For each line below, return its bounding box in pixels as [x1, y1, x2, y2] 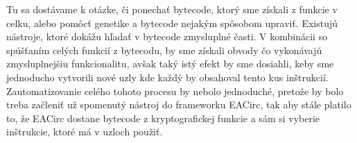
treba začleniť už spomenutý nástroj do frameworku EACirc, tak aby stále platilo [6, 97, 351, 112]
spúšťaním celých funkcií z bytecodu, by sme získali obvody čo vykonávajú [6, 42, 322, 57]
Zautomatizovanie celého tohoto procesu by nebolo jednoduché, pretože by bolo [6, 83, 344, 98]
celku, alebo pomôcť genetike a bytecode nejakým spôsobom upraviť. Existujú [6, 15, 338, 30]
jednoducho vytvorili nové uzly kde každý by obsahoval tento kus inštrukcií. [6, 69, 329, 84]
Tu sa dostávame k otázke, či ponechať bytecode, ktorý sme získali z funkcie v [6, 2, 338, 16]
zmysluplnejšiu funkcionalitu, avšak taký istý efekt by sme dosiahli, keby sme [6, 56, 334, 71]
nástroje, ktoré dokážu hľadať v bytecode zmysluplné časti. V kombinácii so [6, 29, 328, 44]
